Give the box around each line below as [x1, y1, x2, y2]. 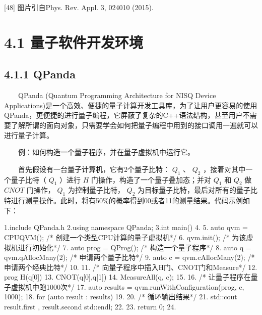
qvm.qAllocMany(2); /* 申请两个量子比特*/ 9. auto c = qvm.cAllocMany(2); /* [4, 252, 255, 262]
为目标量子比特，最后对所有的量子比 [137, 185, 257, 195]
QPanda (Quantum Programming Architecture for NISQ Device [18, 90, 216, 101]
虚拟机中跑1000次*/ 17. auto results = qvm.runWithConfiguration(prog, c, [11, 281, 244, 292]
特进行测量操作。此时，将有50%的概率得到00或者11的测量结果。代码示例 [4, 195, 243, 206]
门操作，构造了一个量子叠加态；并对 [91, 174, 212, 185]
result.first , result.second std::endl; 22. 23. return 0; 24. [4, 301, 176, 312]
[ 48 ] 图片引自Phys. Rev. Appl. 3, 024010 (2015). [4, 2, 154, 12]
